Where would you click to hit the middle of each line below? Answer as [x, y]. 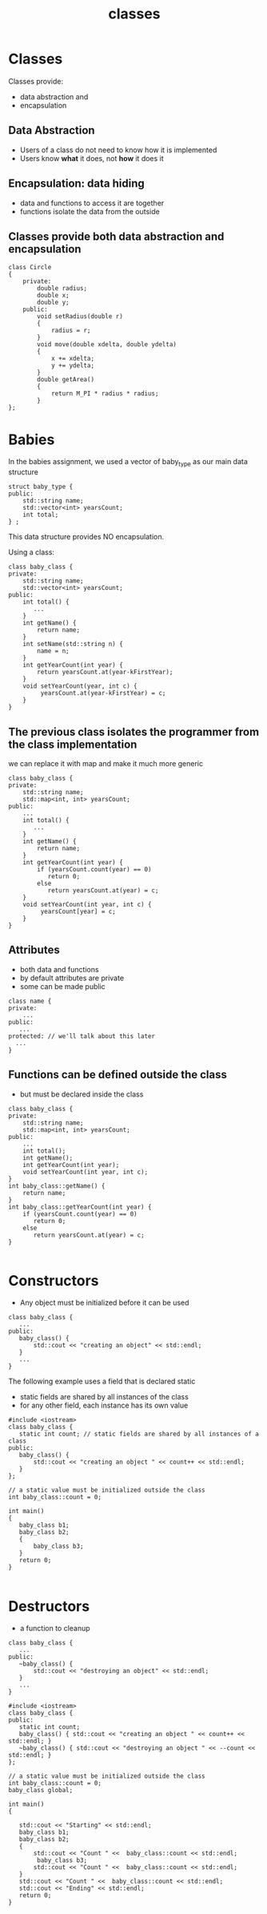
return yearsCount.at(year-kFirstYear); [105, 672]
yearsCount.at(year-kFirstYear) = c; [103, 693]
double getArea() [66, 380]
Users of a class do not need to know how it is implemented [118, 150]
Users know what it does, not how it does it [92, 158]
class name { [30, 1001]
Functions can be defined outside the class [118, 1075]
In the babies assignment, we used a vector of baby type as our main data [128, 463]
